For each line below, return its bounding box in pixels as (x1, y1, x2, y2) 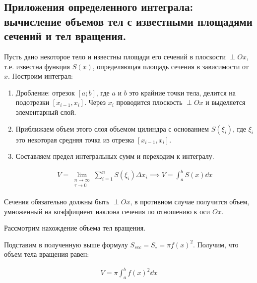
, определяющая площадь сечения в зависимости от (92, 61, 249, 71)
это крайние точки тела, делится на (129, 87, 236, 97)
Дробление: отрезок (15, 87, 75, 97)
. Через (84, 97, 106, 107)
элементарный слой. (15, 106, 76, 117)
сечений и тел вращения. (4, 28, 127, 44)
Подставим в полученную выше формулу (4, 239, 128, 249)
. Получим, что (193, 239, 239, 249)
